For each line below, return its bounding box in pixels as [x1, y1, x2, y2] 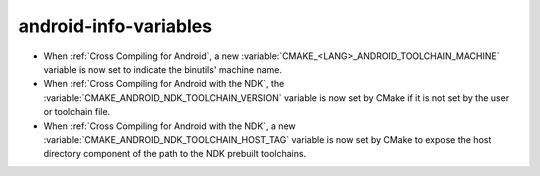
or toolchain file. [43, 106, 111, 118]
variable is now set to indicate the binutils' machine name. [43, 63, 283, 75]
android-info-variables [18, 15, 213, 37]
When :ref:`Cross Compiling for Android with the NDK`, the [43, 78, 285, 90]
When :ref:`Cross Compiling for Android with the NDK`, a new [43, 120, 297, 132]
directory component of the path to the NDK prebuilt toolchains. [43, 148, 307, 160]
